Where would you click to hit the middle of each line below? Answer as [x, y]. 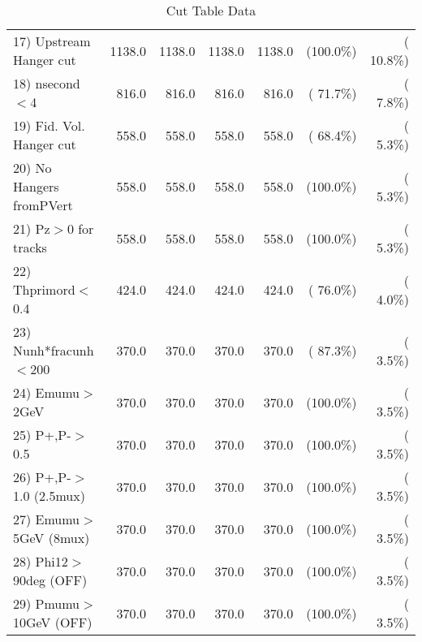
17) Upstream [52, 41]
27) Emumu [47, 519]
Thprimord [44, 289]
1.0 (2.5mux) [49, 496]
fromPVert [43, 205]
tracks [30, 247]
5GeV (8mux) [52, 538]
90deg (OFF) [50, 580]
